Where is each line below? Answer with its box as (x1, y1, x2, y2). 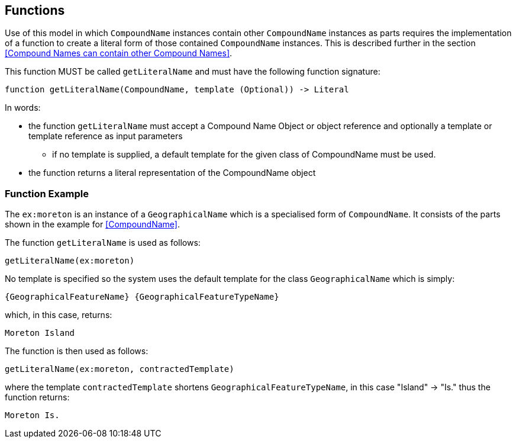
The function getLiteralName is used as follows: (5, 237, 201, 248)
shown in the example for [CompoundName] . (5, 219, 180, 230)
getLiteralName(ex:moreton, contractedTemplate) (5, 364, 234, 374)
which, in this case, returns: (5, 310, 112, 320)
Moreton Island (5, 328, 75, 338)
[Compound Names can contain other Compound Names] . (5, 48, 233, 59)
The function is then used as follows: (5, 346, 149, 357)
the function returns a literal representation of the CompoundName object (28, 168, 316, 178)
